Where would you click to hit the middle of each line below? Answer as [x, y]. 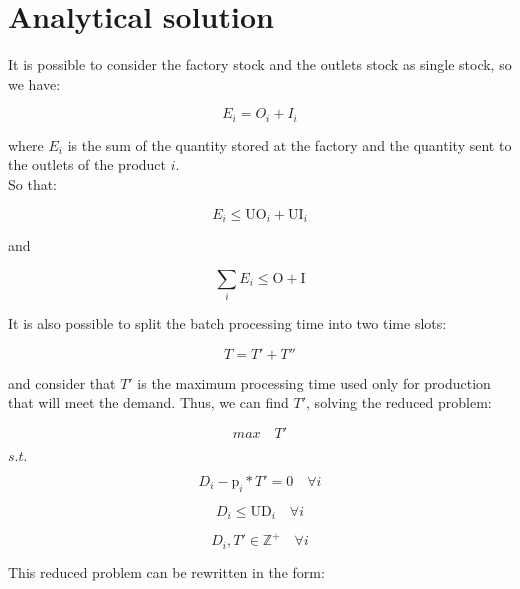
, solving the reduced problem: [399, 402]
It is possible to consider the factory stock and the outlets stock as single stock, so [260, 64]
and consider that [62, 382]
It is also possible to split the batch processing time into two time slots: [227, 322]
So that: [33, 183]
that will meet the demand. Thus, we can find [148, 402]
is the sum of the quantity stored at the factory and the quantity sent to [289, 144]
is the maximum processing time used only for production [314, 382]
